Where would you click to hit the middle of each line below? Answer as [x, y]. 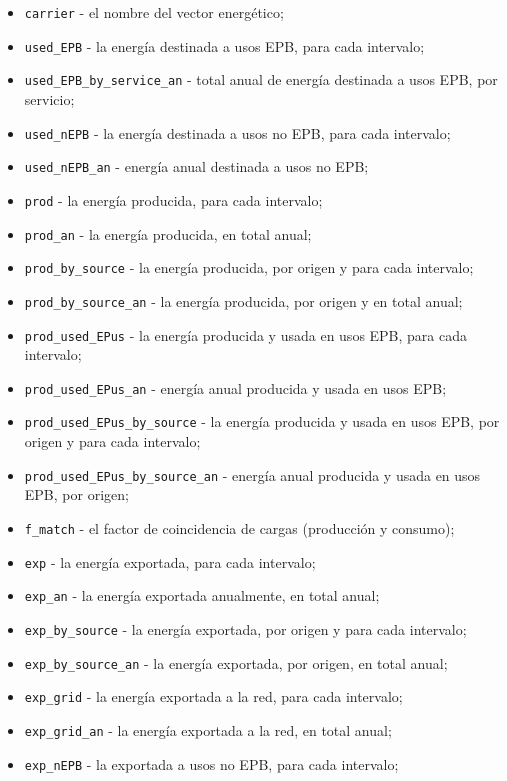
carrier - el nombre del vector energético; [154, 12]
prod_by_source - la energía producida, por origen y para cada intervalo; [249, 267]
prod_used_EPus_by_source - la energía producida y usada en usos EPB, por [262, 421]
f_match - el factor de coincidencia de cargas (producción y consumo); [239, 527]
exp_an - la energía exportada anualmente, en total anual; [202, 595]
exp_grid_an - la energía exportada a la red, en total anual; [208, 729]
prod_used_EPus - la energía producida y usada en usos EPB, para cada [246, 334]
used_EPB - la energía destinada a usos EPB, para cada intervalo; [224, 45]
